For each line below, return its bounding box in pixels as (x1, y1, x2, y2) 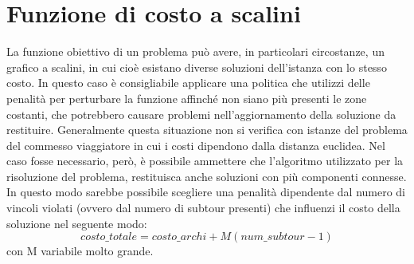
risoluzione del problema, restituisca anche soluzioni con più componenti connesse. (6, 167, 407, 184)
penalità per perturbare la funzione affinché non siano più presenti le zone (6, 89, 367, 106)
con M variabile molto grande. (6, 242, 154, 259)
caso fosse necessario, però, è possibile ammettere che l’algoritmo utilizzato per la (6, 152, 404, 169)
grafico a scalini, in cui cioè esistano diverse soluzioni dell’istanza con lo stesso (6, 58, 387, 75)
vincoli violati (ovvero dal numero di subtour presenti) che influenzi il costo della (6, 199, 400, 216)
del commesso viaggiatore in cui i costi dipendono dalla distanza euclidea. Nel (6, 136, 385, 153)
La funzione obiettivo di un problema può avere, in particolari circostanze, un (6, 43, 385, 60)
